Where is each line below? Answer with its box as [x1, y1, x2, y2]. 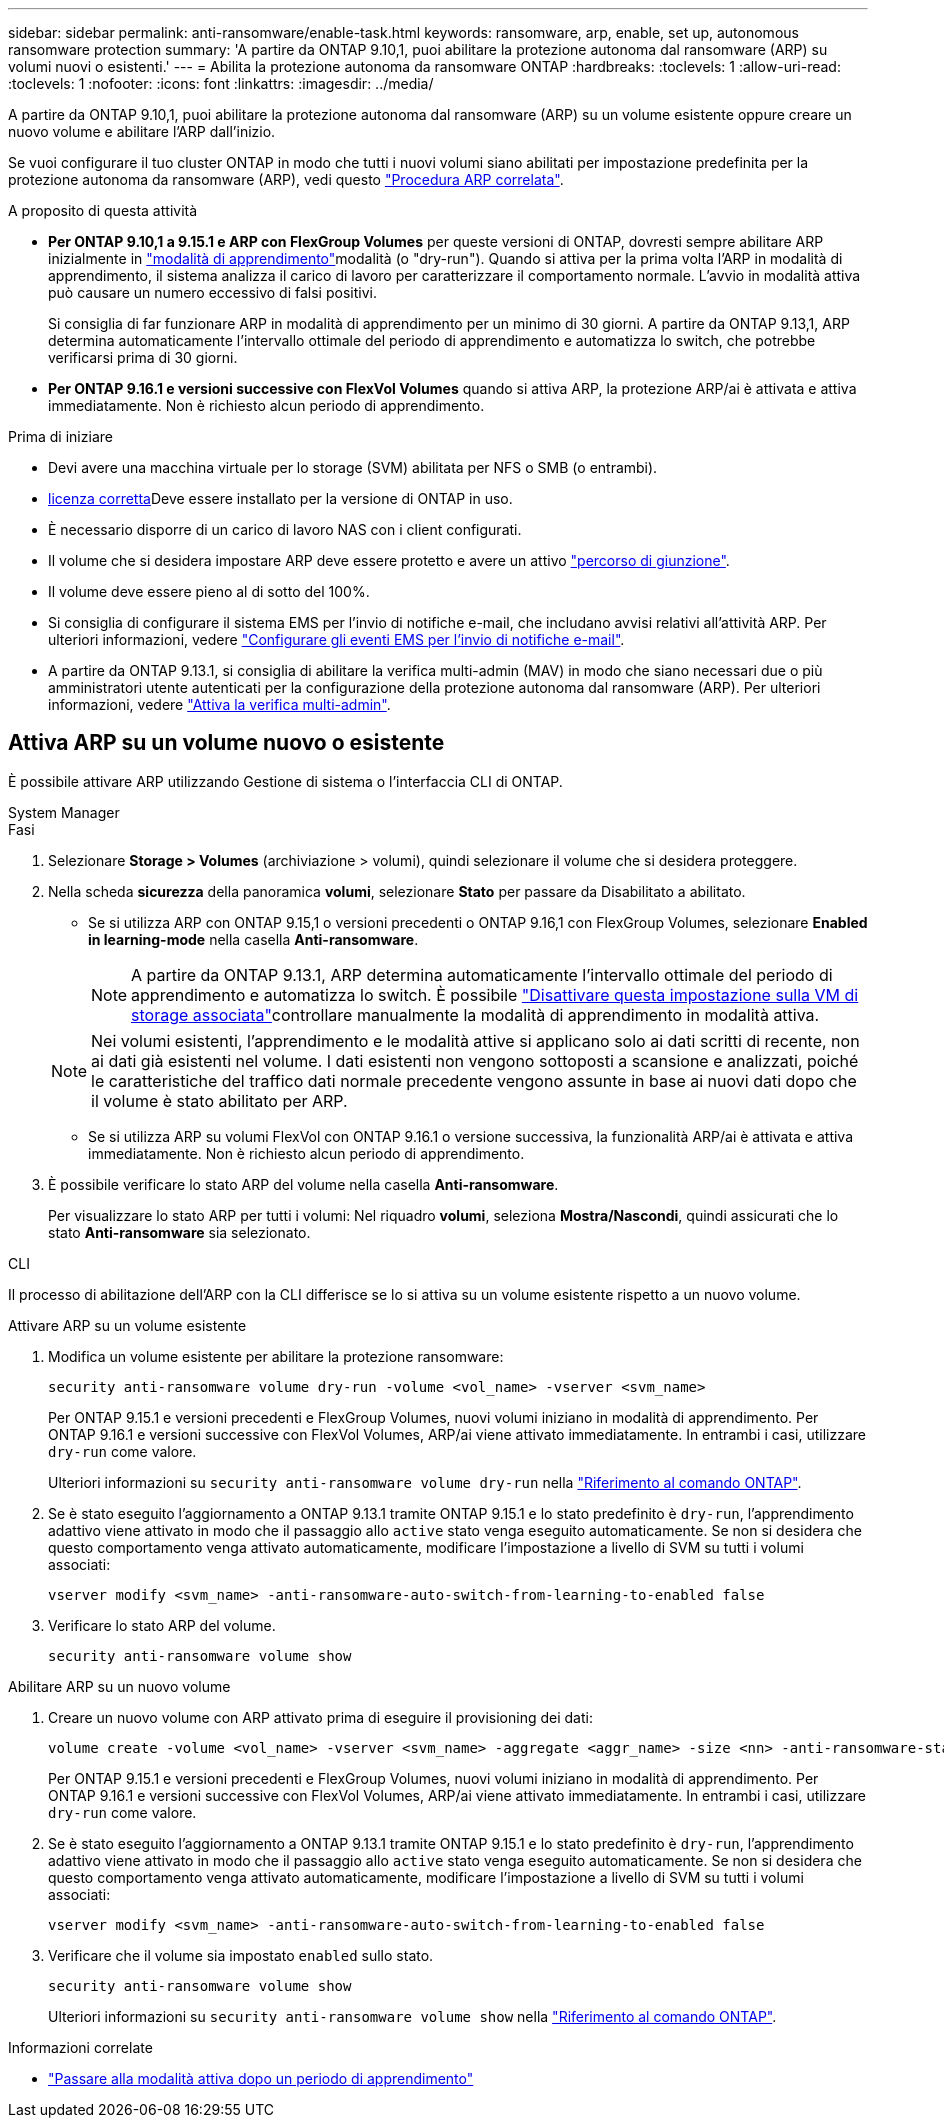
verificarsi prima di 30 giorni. [48, 349, 238, 366]
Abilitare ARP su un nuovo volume [8, 1677, 231, 1695]
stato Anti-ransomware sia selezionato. [48, 1223, 311, 1241]
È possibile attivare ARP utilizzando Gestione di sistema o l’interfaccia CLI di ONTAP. [8, 772, 563, 790]
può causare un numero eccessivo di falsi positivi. [48, 284, 377, 301]
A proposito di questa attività [8, 202, 198, 219]
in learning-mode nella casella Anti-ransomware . [88, 930, 419, 948]
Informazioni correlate [8, 2038, 153, 2056]
